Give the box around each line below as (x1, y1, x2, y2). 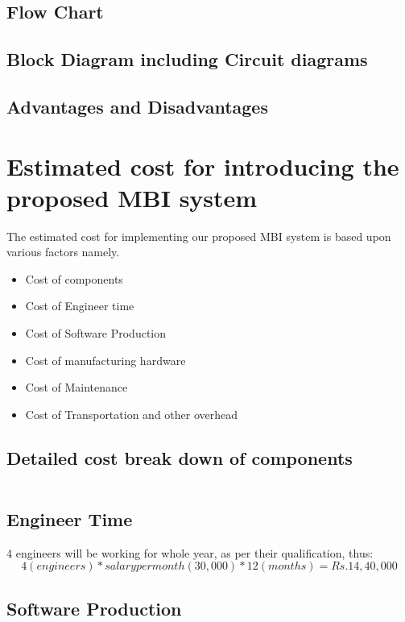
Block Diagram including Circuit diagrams (6, 47, 368, 72)
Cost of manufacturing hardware (25, 351, 186, 368)
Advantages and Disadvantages (6, 93, 268, 118)
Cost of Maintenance (25, 379, 128, 396)
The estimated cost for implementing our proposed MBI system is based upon (6, 227, 391, 244)
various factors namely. (6, 243, 120, 260)
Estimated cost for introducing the (6, 149, 399, 182)
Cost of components (25, 270, 123, 287)
